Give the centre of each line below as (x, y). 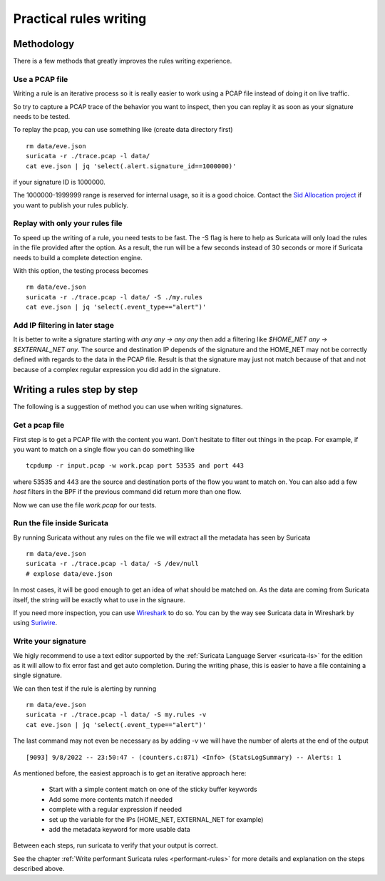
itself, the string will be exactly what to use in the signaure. (99, 599)
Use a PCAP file (41, 79)
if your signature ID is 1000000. (60, 182)
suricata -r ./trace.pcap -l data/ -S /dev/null (112, 564)
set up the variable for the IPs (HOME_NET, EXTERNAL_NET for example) (156, 819)
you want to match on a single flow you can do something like (104, 449)
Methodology (44, 44)
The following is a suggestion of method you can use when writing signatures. (128, 407)
